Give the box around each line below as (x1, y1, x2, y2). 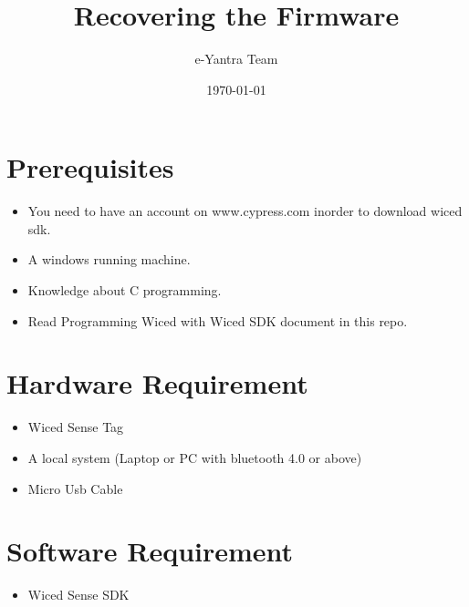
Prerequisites (6, 149, 174, 186)
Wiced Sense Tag (27, 417, 124, 437)
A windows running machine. (27, 250, 191, 269)
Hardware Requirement (6, 365, 308, 402)
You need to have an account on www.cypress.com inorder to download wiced (27, 201, 463, 221)
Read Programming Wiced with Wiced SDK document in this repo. (27, 311, 408, 330)
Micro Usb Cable (27, 478, 123, 498)
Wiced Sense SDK (27, 585, 130, 604)
